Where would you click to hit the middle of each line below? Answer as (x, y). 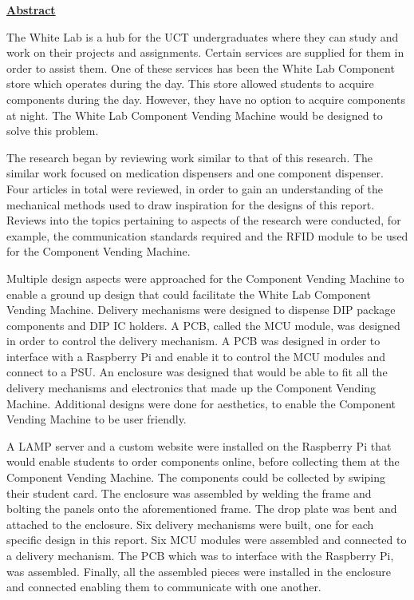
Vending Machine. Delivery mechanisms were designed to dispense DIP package (201, 310)
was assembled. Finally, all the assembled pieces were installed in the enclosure (199, 571)
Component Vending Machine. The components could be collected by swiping (196, 477)
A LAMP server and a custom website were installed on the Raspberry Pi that (199, 445)
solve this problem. (53, 131)
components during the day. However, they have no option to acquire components (206, 99)
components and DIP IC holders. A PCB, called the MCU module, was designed (203, 325)
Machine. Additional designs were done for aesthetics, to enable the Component (201, 403)
